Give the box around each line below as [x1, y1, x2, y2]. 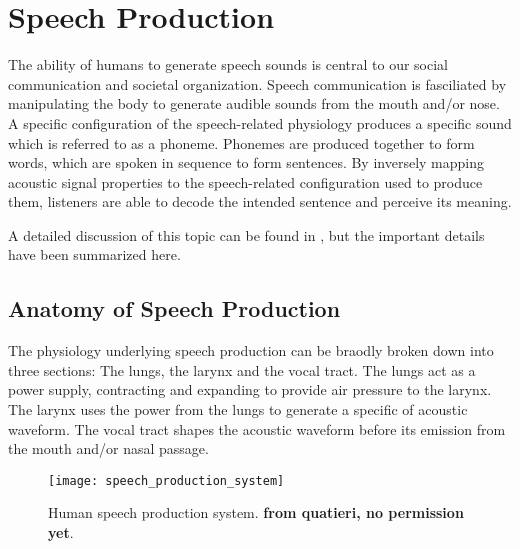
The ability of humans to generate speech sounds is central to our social [8, 54, 448, 75]
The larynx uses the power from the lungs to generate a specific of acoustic [8, 399, 468, 420]
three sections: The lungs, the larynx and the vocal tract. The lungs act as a [8, 359, 476, 380]
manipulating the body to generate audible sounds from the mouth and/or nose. [8, 93, 500, 114]
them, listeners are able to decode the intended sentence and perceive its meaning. [8, 191, 512, 212]
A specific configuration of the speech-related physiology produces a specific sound [8, 112, 512, 133]
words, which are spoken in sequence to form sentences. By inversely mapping [8, 152, 484, 173]
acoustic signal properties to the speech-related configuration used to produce [8, 171, 483, 192]
